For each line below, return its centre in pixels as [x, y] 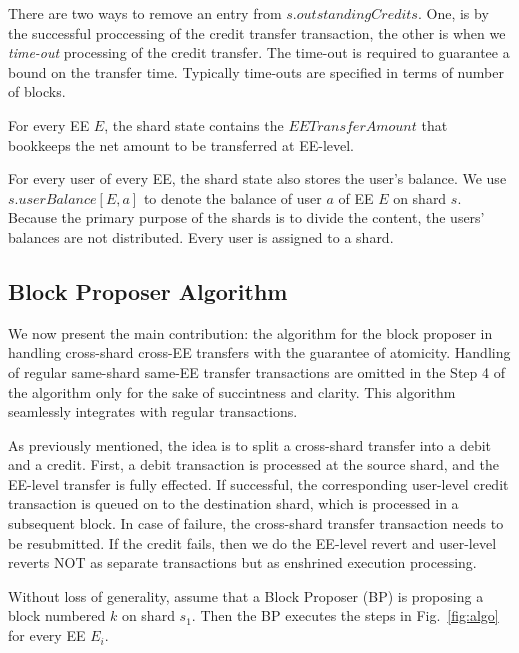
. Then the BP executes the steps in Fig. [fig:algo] [345, 615]
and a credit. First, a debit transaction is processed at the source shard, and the [253, 464]
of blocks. [37, 91]
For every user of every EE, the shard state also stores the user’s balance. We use [257, 178]
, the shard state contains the [194, 124]
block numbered [57, 615]
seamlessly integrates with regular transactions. [153, 411]
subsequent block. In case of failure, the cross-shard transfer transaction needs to [256, 523]
